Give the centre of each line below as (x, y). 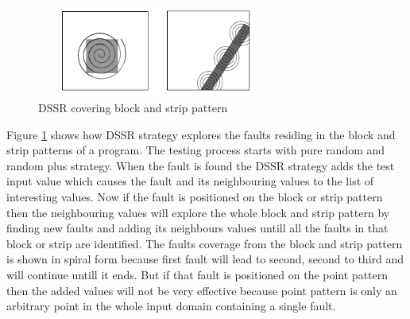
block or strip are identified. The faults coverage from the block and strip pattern (205, 243)
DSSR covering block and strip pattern (133, 107)
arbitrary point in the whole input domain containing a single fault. (171, 306)
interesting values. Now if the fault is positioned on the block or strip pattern (195, 196)
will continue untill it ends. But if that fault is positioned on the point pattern (197, 274)
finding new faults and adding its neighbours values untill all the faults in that (197, 228)
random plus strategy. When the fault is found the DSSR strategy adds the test (201, 165)
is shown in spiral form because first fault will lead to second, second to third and (205, 259)
